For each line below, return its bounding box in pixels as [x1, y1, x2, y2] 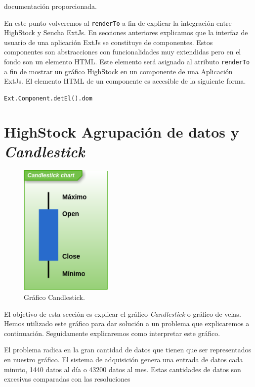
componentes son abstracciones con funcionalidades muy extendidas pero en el [4, 47, 241, 57]
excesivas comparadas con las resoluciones [4, 374, 130, 384]
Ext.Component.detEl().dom [4, 95, 92, 102]
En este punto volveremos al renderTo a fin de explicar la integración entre [4, 17, 232, 28]
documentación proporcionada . [4, 1, 97, 11]
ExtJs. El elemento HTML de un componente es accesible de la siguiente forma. [4, 76, 246, 86]
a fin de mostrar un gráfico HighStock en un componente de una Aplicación [4, 66, 233, 76]
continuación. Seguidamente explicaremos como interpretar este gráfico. [4, 328, 220, 338]
